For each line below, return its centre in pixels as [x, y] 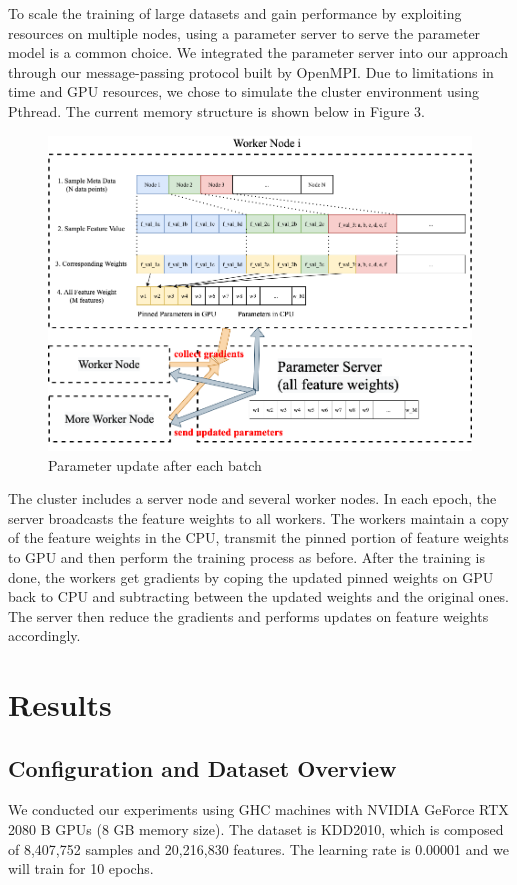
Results [60, 704]
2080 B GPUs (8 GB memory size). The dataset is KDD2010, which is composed [256, 829]
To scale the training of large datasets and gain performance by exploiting [235, 13]
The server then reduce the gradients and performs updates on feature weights [248, 615]
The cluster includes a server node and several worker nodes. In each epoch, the [252, 498]
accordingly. [44, 635]
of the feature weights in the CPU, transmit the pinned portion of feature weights [258, 537]
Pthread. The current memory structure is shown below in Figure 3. [217, 110]
